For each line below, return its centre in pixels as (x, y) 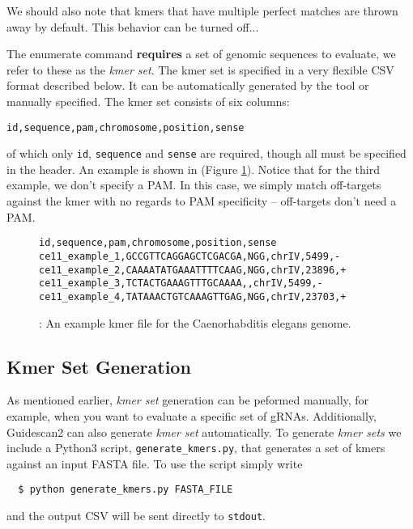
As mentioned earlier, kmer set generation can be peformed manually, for (188, 400)
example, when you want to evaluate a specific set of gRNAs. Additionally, (192, 415)
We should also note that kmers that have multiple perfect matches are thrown (202, 11)
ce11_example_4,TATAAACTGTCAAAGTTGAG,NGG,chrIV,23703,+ (193, 296)
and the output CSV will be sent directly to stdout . (136, 516)
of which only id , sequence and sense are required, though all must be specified (206, 153)
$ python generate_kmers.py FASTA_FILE (126, 490)
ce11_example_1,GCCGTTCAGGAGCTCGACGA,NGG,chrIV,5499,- (190, 256)
